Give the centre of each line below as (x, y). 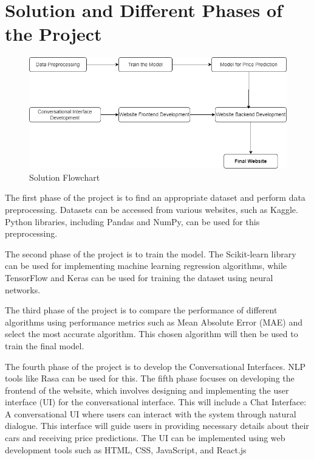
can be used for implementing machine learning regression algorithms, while (146, 266)
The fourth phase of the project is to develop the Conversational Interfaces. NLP (155, 366)
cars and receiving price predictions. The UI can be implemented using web (145, 438)
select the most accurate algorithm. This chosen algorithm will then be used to (152, 334)
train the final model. (45, 345)
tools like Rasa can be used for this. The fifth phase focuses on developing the (150, 378)
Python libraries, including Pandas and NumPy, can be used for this (132, 221)
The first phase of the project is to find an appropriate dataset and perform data (155, 197)
